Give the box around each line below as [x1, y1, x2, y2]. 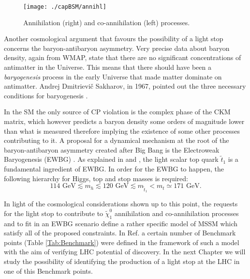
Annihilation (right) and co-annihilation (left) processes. [23, 17, 190, 27]
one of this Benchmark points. [4, 265, 93, 276]
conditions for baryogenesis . [4, 90, 88, 100]
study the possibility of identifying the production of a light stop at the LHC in [4, 256, 240, 266]
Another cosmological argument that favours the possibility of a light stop [4, 33, 223, 44]
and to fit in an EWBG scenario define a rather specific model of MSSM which [4, 218, 237, 228]
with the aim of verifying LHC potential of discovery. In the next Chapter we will [4, 247, 246, 257]
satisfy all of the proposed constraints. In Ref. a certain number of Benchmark [4, 228, 236, 238]
